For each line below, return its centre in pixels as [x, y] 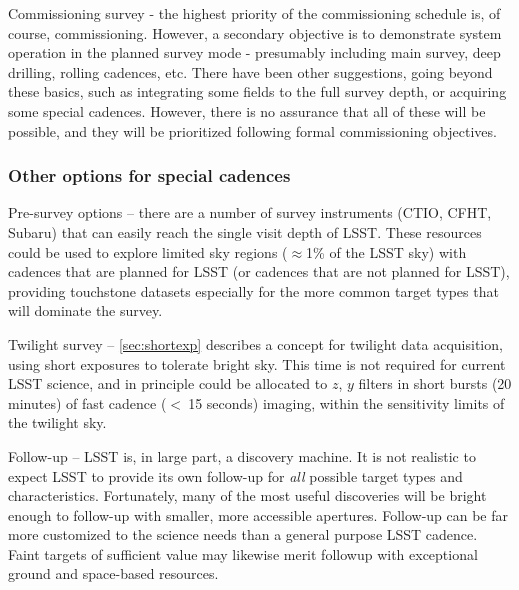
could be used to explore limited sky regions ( [148, 251]
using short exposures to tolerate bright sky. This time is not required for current [257, 363]
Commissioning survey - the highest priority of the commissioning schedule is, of [254, 13]
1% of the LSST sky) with [386, 251]
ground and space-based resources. [113, 573]
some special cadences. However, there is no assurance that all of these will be [247, 110]
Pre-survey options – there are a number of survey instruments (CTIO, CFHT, [250, 212]
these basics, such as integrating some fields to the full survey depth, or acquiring [257, 91]
